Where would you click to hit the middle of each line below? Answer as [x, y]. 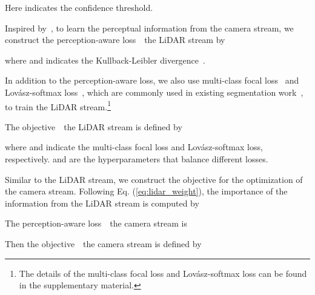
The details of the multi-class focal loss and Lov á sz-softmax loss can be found [163, 273]
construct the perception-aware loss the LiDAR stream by [115, 40]
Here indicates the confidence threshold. [79, 7]
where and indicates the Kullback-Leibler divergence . [105, 60]
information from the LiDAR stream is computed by [102, 203]
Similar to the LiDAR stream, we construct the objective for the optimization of [154, 179]
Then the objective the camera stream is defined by [103, 243]
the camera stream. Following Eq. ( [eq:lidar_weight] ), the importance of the [146, 191]
